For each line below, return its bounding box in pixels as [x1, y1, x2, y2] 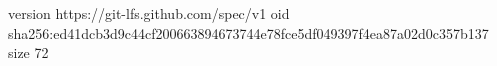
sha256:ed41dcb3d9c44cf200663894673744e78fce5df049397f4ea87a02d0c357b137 [8, 22, 489, 43]
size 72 [8, 42, 49, 63]
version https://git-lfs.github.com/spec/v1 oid [8, 3, 290, 23]
